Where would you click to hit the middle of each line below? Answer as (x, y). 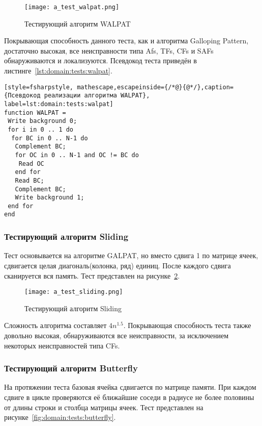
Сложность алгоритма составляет (55, 325)
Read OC (31, 164)
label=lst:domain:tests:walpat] (59, 104)
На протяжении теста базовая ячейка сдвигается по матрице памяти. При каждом (130, 387)
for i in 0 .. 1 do (41, 129)
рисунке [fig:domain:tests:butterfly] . (60, 417)
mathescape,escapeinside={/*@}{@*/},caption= (155, 87)
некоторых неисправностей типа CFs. (62, 345)
